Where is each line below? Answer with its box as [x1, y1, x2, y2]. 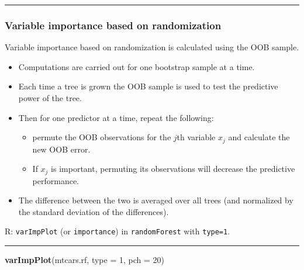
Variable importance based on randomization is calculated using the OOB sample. [5, 41, 299, 53]
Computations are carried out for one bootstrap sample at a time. [18, 60, 255, 72]
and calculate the [228, 131, 290, 143]
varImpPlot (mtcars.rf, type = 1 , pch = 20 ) [5, 254, 165, 266]
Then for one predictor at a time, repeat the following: [18, 111, 214, 123]
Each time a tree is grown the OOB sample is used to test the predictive [18, 80, 278, 92]
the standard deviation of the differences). [18, 205, 169, 217]
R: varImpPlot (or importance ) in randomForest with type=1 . [5, 225, 230, 237]
